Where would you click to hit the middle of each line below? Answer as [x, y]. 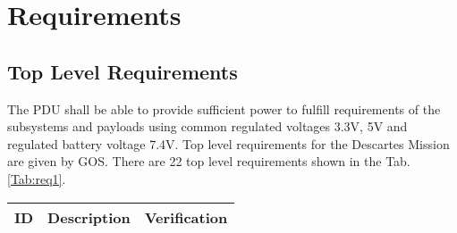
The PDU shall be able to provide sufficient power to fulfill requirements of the [224, 108]
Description [89, 217]
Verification [186, 217]
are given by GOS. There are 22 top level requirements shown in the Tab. [209, 161]
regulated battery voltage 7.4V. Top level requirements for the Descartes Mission [228, 143]
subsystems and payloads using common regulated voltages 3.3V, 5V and [207, 126]
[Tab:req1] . [37, 178]
